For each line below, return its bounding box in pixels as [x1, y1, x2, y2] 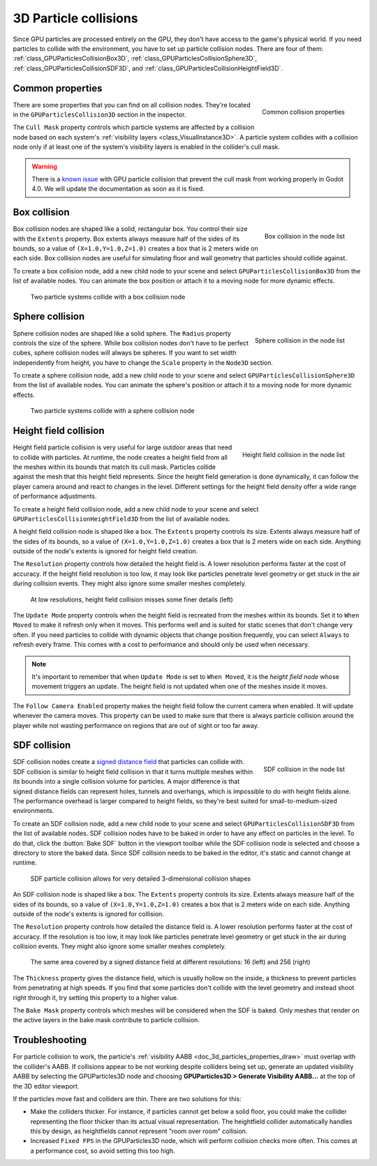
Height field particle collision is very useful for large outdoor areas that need [13, 443, 232, 451]
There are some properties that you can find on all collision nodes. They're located [13, 100, 251, 109]
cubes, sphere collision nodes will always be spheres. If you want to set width [13, 349, 237, 357]
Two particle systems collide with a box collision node [30, 292, 186, 301]
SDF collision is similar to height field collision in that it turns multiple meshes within [13, 768, 253, 776]
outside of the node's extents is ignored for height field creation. [13, 547, 198, 555]
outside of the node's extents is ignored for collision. [13, 909, 164, 918]
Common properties [13, 82, 103, 94]
